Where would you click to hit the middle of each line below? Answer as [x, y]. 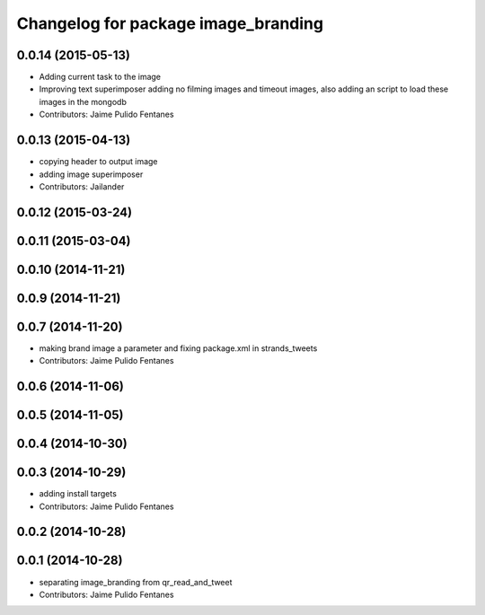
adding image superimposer [91, 174]
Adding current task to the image [100, 77]
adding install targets [78, 494]
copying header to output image [98, 162]
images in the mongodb [83, 101]
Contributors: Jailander [82, 186]
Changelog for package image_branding [170, 23]
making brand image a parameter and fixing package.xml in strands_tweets [178, 348]
